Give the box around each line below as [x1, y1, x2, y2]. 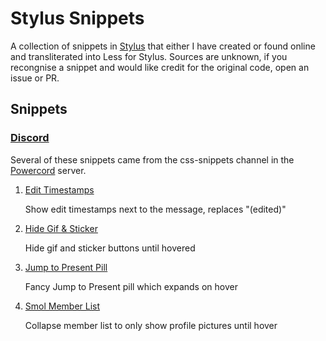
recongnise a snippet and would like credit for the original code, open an [10, 61, 310, 73]
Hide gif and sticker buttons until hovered [24, 242, 196, 254]
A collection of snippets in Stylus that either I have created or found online [10, 40, 316, 52]
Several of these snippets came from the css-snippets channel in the [10, 153, 295, 166]
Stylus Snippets [10, 7, 145, 30]
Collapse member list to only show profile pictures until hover [24, 319, 278, 331]
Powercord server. [10, 164, 87, 176]
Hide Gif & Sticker [24, 222, 98, 234]
